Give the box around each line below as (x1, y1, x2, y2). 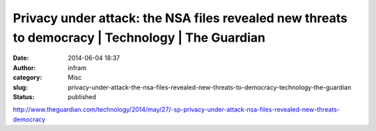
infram (68, 63, 87, 72)
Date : (13, 54, 29, 62)
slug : (13, 83, 28, 91)
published (68, 92, 97, 101)
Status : (13, 92, 35, 101)
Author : (13, 63, 36, 72)
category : (13, 73, 42, 82)
